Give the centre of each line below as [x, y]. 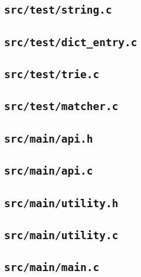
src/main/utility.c [61, 235]
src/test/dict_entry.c [71, 42]
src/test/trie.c [52, 75]
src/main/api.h [49, 138]
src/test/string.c [58, 10]
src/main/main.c [52, 268]
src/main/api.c [49, 171]
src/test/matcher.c [61, 107]
